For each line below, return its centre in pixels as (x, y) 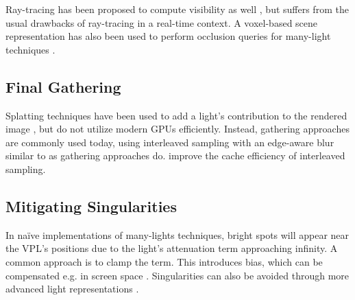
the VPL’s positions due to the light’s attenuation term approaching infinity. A (172, 248)
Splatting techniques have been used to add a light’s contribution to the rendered (176, 115)
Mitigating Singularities (91, 206)
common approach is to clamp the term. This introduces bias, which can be (164, 261)
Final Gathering (63, 86)
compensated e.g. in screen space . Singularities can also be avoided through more (177, 275)
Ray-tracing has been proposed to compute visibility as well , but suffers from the (177, 9)
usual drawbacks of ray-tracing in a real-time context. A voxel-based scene (162, 22)
